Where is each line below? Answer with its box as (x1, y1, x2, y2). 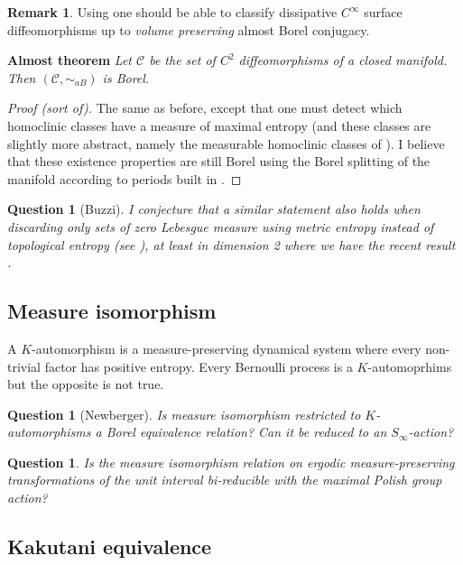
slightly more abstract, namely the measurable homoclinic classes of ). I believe (7, 134, 445, 153)
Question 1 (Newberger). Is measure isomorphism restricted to (7, 404, 361, 423)
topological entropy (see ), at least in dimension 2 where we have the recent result (7, 235, 456, 254)
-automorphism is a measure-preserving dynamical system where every (32, 338, 421, 357)
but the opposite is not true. (7, 375, 164, 394)
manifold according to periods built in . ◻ (7, 169, 242, 188)
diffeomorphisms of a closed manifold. (238, 51, 448, 69)
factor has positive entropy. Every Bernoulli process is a (44, 357, 353, 375)
